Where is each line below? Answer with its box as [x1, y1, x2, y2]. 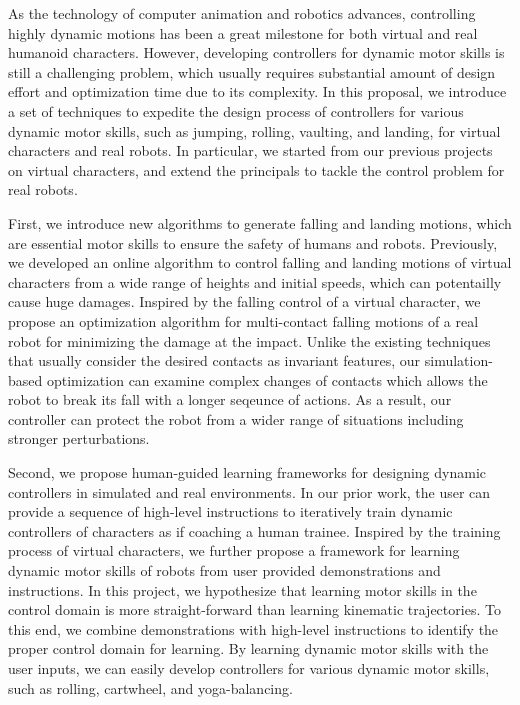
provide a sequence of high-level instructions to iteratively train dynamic [8, 501, 453, 522]
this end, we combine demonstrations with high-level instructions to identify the [8, 618, 499, 639]
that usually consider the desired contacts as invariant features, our [8, 350, 421, 371]
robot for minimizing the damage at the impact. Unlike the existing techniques [8, 330, 491, 351]
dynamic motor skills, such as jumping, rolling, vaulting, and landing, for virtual [8, 120, 501, 141]
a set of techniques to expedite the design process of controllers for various [8, 100, 464, 121]
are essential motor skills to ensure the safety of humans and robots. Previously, [8, 232, 498, 253]
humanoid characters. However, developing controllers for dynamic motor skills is [8, 42, 505, 63]
